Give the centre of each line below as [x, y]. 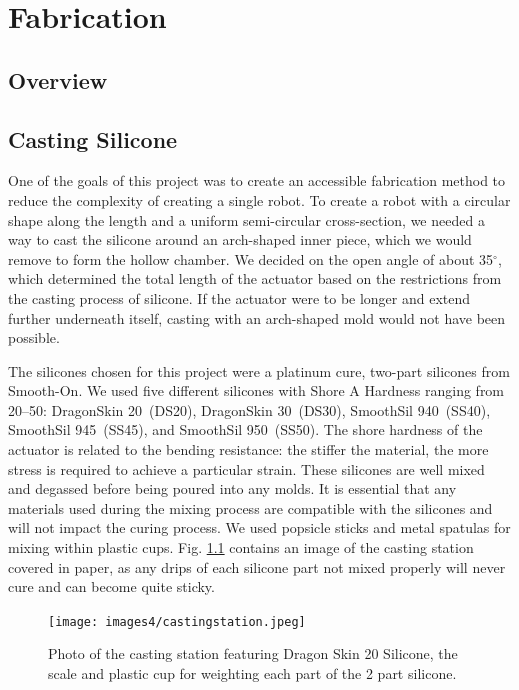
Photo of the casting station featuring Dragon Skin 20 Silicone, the [253, 653]
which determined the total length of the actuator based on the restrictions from [255, 278]
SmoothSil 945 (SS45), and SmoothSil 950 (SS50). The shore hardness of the [245, 429]
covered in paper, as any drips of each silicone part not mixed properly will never [257, 566]
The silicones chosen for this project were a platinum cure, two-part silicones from [259, 370]
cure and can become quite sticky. [111, 586]
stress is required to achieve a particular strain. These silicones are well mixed [246, 468]
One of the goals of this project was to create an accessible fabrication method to [257, 180]
